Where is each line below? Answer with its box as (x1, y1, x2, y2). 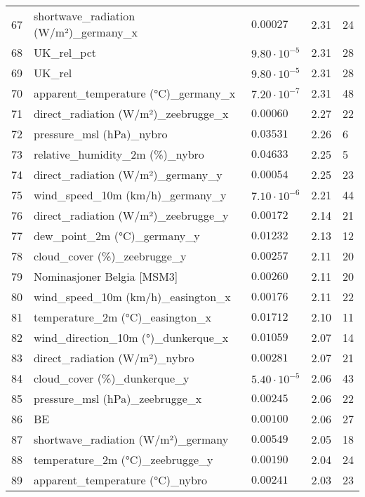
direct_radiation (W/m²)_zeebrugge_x (34, 105, 229, 121)
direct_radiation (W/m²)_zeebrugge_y (34, 207, 229, 223)
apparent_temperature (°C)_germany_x (34, 85, 236, 101)
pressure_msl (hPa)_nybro (34, 126, 168, 142)
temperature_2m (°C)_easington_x (34, 309, 211, 325)
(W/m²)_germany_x (34, 24, 138, 40)
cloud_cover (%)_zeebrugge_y (34, 248, 187, 264)
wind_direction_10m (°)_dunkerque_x (34, 329, 229, 345)
